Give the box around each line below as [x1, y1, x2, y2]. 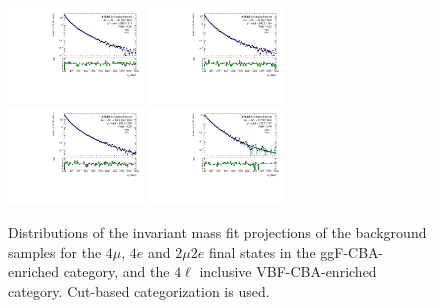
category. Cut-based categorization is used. [8, 280, 270, 301]
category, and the [63, 261, 170, 282]
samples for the [8, 241, 102, 262]
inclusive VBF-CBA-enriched [199, 261, 377, 282]
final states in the [208, 241, 316, 262]
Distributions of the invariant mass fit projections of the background [8, 221, 427, 242]
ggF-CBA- [320, 241, 384, 262]
